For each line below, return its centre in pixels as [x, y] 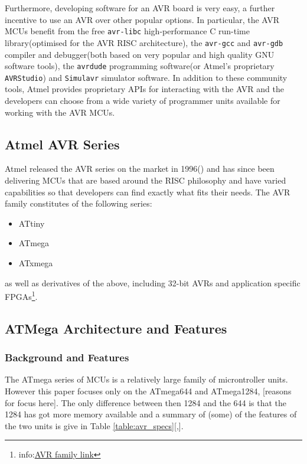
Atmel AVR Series [62, 144]
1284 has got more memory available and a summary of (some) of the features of [151, 414]
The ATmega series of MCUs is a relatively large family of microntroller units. [146, 379]
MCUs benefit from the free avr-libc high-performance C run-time [127, 31]
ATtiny [32, 223]
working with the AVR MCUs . [60, 112]
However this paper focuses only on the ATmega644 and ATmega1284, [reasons [148, 391]
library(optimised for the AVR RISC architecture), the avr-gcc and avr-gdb [144, 42]
